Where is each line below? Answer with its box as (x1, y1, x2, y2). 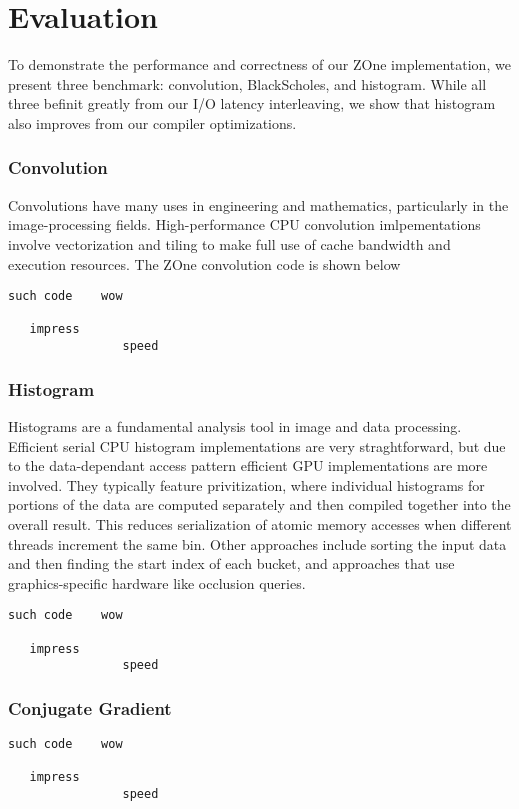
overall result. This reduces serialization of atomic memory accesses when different (8, 513, 512, 534)
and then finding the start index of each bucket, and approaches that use (8, 553, 455, 574)
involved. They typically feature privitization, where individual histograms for (8, 474, 485, 495)
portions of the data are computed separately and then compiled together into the (8, 494, 511, 515)
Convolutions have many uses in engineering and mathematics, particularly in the (8, 194, 509, 215)
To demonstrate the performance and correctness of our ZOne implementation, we (8, 54, 511, 75)
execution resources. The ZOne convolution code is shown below (8, 253, 401, 274)
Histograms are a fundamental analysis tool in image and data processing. (8, 415, 462, 436)
